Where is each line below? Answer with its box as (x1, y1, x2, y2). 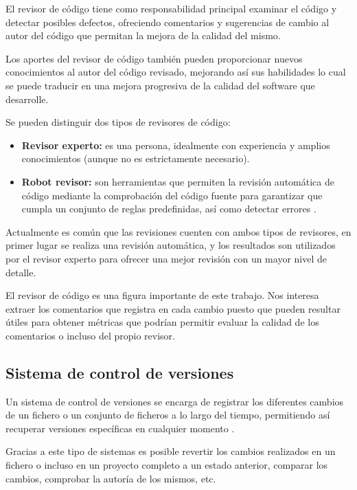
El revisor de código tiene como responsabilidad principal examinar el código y (5, 1, 337, 15)
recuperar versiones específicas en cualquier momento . (5, 421, 235, 435)
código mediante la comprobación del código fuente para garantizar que (21, 188, 323, 202)
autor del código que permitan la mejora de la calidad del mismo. (5, 28, 281, 43)
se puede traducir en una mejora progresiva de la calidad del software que (5, 78, 315, 92)
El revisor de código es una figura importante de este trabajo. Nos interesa (5, 288, 319, 302)
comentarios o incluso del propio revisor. (5, 328, 175, 342)
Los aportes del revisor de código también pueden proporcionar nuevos (5, 51, 303, 65)
